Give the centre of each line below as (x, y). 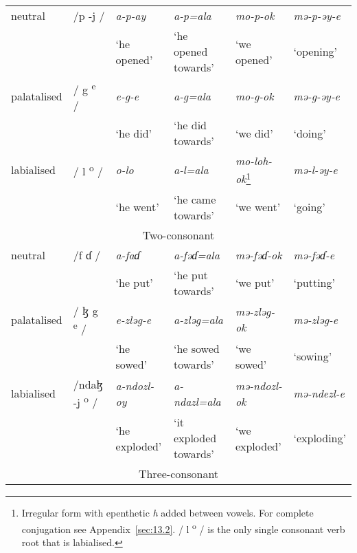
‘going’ (309, 207)
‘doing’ (310, 133)
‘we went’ (258, 207)
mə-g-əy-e (316, 96)
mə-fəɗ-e (314, 254)
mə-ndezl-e (319, 393)
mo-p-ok (255, 15)
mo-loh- (254, 161)
